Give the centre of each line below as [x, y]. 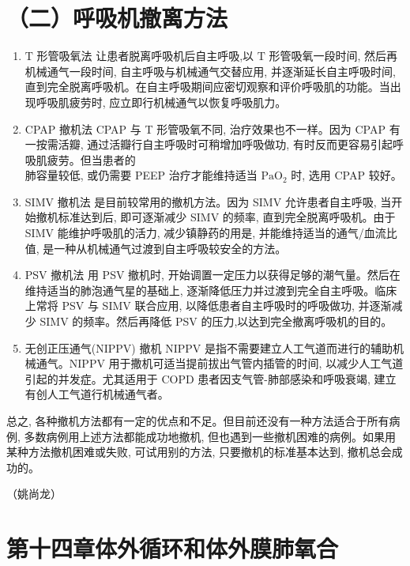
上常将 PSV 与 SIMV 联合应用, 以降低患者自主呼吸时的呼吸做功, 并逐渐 [208, 306]
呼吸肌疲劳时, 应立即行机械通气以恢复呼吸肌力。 [161, 102]
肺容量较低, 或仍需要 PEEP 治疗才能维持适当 [141, 175]
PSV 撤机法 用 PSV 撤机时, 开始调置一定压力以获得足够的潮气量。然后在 [213, 275]
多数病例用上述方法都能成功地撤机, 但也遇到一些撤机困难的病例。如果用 [210, 436]
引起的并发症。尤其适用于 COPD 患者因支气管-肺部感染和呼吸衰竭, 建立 [211, 378]
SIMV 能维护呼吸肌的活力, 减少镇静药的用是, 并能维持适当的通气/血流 [205, 233]
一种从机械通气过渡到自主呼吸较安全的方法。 [170, 248]
